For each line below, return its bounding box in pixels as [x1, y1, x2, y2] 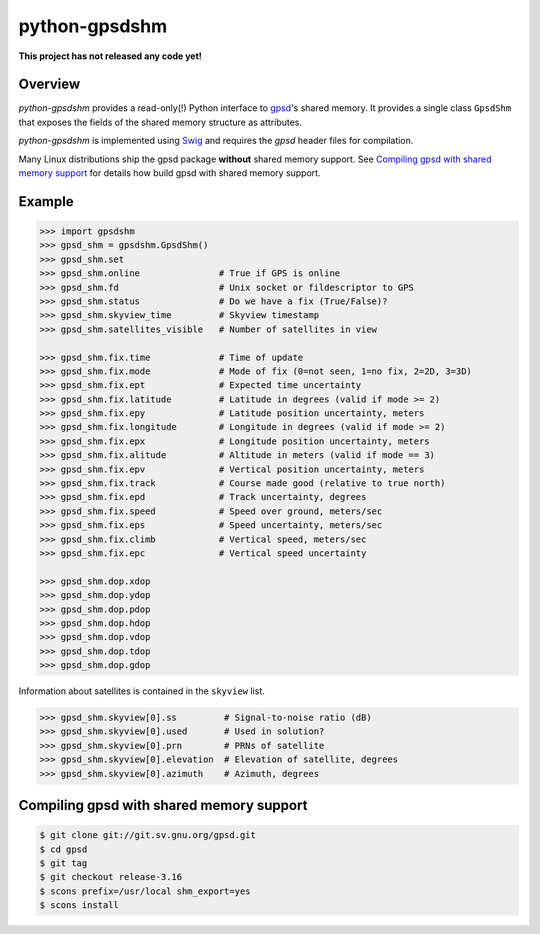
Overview [18, 76, 81, 93]
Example [18, 193, 74, 210]
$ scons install [39, 900, 120, 911]
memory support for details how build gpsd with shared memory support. [18, 167, 321, 179]
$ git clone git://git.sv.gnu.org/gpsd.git [39, 830, 257, 841]
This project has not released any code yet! [18, 50, 202, 62]
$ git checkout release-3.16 [39, 871, 183, 883]
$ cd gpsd [39, 843, 88, 855]
